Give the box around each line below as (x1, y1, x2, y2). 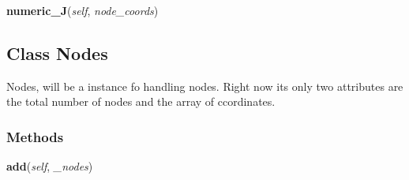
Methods (6, 126, 64, 146)
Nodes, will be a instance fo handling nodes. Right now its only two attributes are (6, 77, 403, 94)
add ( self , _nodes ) (6, 158, 93, 174)
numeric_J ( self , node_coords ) (6, 2, 159, 18)
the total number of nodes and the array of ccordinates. (6, 93, 276, 110)
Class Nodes (6, 40, 108, 65)
